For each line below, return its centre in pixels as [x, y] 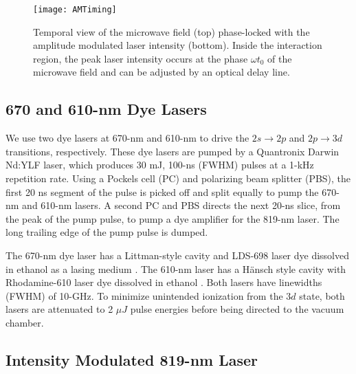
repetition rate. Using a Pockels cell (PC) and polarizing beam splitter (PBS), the [178, 178]
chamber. [25, 322]
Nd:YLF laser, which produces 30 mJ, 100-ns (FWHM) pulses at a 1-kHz [160, 165]
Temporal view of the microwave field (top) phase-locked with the [171, 31]
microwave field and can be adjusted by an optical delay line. [162, 72]
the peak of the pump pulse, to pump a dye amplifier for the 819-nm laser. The [173, 218]
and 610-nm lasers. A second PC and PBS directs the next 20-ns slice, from [181, 205]
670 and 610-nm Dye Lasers [106, 109]
